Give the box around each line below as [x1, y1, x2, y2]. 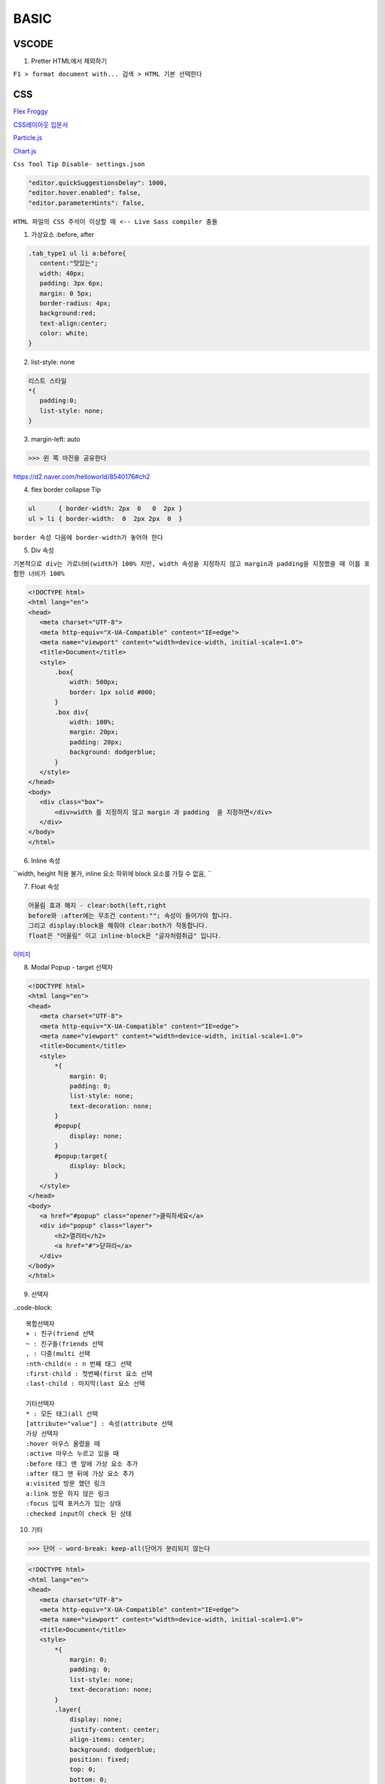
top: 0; [69, 1765, 96, 1773]
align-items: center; [69, 1735, 145, 1744]
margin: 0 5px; [39, 289, 93, 298]
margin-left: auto [31, 435, 81, 444]
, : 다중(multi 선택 [26, 1349, 91, 1358]
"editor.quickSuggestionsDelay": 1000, [28, 178, 168, 187]
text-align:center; [39, 319, 108, 328]
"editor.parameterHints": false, [28, 198, 145, 207]
